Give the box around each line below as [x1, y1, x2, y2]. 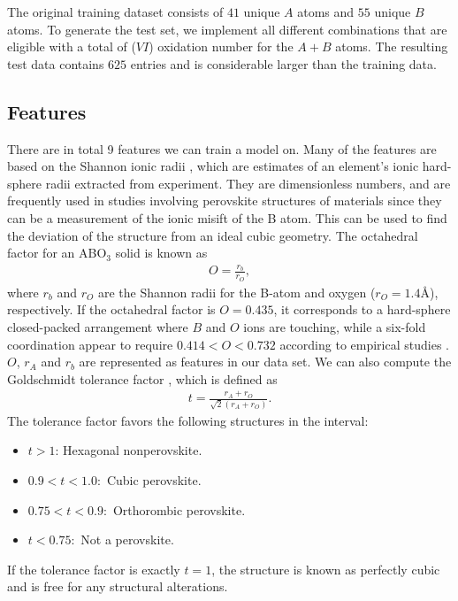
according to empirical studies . [279, 335, 449, 353]
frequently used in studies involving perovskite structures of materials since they [7, 191, 442, 210]
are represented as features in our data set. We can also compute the [79, 352, 452, 371]
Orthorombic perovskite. [112, 500, 246, 519]
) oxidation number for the [149, 37, 294, 56]
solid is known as [115, 243, 208, 262]
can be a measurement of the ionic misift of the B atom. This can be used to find [7, 208, 447, 227]
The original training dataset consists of [7, 3, 224, 20]
